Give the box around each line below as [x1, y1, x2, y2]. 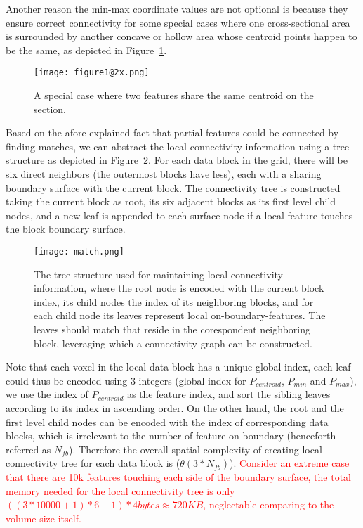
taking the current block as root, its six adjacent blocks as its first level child [6, 194, 336, 209]
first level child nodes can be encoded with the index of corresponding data [6, 414, 329, 429]
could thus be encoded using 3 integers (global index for [6, 373, 246, 387]
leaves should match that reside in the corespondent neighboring [34, 322, 310, 336]
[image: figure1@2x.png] [34, 67, 150, 78]
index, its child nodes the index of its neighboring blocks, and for [34, 294, 314, 309]
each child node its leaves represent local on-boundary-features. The [34, 308, 326, 323]
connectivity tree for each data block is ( [6, 456, 180, 470]
